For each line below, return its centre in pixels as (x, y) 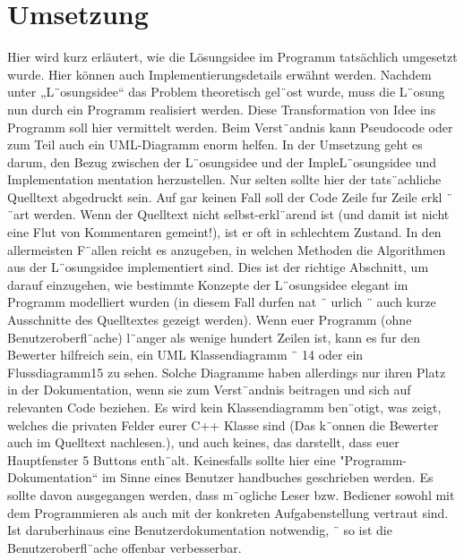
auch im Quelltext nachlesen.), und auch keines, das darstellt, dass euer (203, 442)
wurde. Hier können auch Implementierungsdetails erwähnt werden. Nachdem (219, 74)
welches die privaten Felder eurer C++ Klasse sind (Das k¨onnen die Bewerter (223, 424)
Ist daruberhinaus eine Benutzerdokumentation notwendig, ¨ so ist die (200, 530)
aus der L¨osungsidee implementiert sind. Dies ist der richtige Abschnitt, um (218, 267)
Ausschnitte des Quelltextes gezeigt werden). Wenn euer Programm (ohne (210, 320)
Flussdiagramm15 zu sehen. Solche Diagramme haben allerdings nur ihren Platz (227, 372)
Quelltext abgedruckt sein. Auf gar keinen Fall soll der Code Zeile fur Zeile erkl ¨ (230, 196)
